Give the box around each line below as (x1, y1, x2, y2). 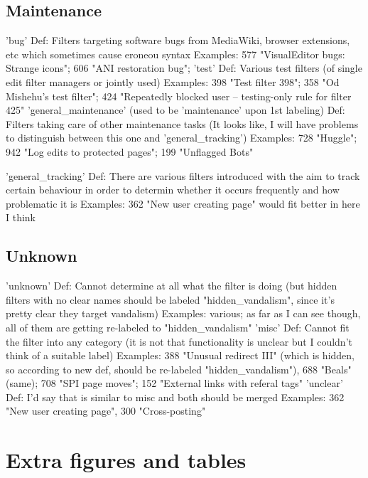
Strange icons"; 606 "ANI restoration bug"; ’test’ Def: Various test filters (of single (6, 60, 362, 75)
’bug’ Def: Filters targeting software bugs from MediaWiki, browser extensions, (6, 33, 350, 48)
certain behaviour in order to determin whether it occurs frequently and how (6, 182, 340, 197)
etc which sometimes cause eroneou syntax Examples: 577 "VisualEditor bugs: (6, 46, 345, 61)
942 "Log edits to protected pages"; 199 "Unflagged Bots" (6, 144, 254, 159)
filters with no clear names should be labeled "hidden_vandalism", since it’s (6, 292, 335, 307)
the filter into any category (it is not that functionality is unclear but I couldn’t (6, 334, 352, 349)
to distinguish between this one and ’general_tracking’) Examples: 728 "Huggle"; (6, 130, 357, 145)
